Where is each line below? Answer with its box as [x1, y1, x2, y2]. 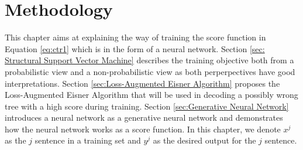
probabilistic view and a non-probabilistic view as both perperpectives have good [5, 65, 295, 77]
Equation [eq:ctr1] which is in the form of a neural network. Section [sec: [5, 42, 265, 54]
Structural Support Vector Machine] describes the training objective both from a [5, 54, 294, 66]
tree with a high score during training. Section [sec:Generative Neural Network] [5, 100, 289, 112]
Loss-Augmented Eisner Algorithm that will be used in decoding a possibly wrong [5, 88, 298, 101]
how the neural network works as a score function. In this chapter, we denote [5, 122, 281, 135]
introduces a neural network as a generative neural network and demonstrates [5, 111, 283, 124]
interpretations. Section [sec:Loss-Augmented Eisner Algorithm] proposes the [5, 77, 280, 89]
